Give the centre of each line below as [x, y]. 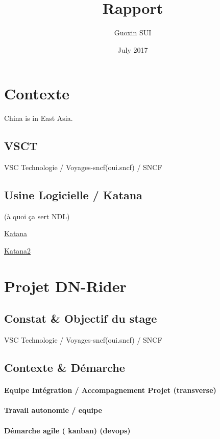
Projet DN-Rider [65, 286]
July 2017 [133, 49]
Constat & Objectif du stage [81, 318]
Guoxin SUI [133, 33]
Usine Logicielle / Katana [73, 195]
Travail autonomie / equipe [53, 410]
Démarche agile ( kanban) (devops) [67, 430]
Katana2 [18, 251]
